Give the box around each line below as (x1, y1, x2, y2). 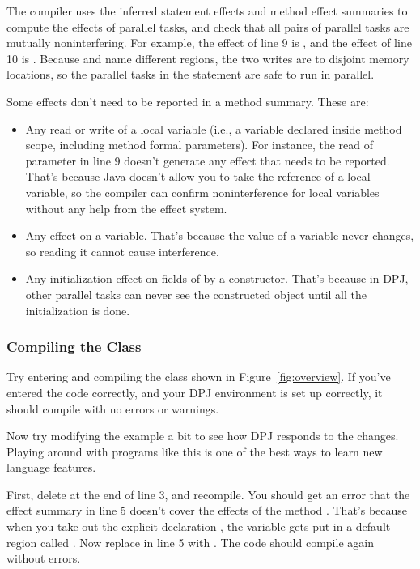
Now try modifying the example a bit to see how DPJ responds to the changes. (6, 427, 399, 444)
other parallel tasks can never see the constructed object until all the (25, 285, 367, 302)
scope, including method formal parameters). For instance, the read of (25, 136, 373, 153)
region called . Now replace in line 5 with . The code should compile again (6, 533, 374, 550)
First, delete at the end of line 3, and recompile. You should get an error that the (6, 486, 410, 503)
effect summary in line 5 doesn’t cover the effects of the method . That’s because (6, 502, 408, 519)
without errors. (6, 550, 81, 567)
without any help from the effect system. (25, 199, 227, 216)
